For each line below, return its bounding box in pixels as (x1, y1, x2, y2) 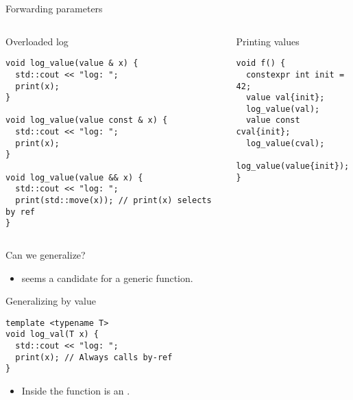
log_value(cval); (245, 138, 325, 148)
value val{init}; (245, 93, 325, 103)
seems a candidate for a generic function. (21, 270, 193, 285)
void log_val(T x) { (5, 329, 99, 340)
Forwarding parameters (5, 1, 103, 15)
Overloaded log (5, 34, 69, 48)
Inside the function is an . (21, 384, 130, 398)
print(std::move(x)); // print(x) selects (15, 196, 212, 206)
